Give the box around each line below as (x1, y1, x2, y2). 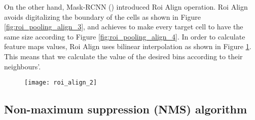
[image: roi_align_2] (24, 79, 97, 87)
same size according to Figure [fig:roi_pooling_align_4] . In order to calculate (4, 31, 245, 42)
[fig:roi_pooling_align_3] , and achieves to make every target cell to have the (4, 21, 243, 32)
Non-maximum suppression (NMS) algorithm (4, 101, 247, 117)
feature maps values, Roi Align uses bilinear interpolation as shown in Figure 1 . (4, 41, 251, 52)
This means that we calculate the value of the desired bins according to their (4, 51, 243, 61)
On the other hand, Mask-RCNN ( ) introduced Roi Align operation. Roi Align (4, 2, 248, 12)
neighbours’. (4, 61, 41, 71)
